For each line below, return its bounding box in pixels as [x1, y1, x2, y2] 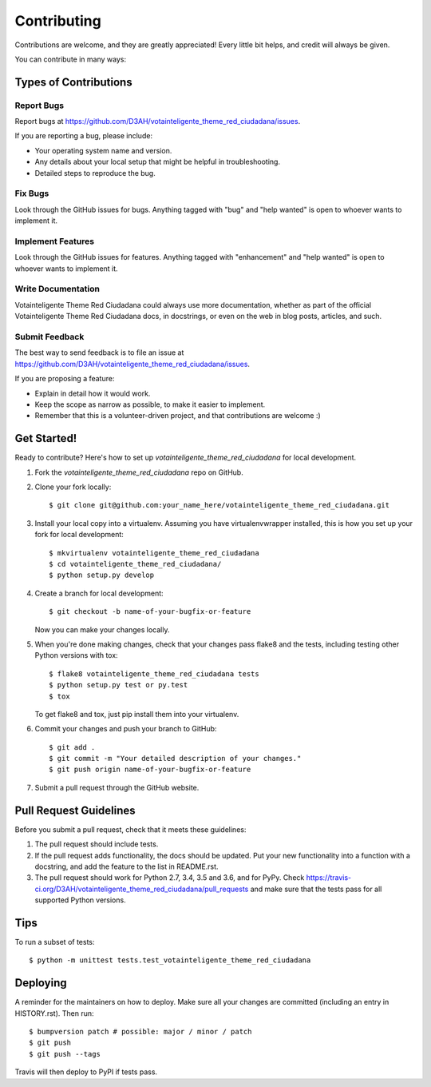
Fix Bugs [14, 188, 49, 199]
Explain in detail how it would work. [34, 388, 151, 398]
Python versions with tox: [34, 651, 119, 660]
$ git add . [49, 743, 96, 751]
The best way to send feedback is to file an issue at [14, 348, 184, 357]
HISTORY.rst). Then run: [14, 1008, 94, 1018]
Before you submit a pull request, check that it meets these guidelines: [14, 824, 247, 834]
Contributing [14, 12, 101, 30]
